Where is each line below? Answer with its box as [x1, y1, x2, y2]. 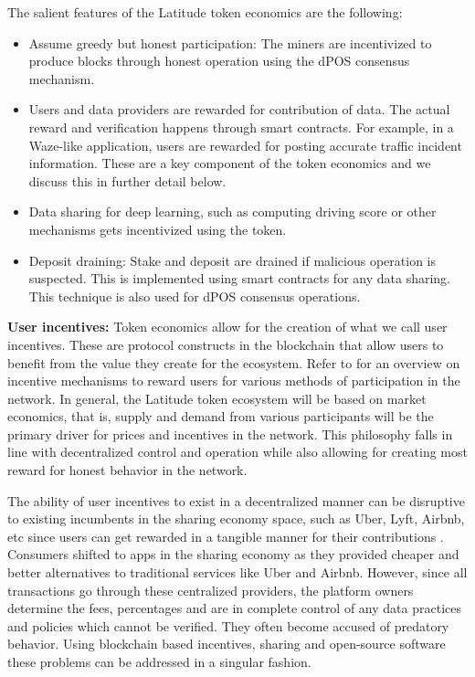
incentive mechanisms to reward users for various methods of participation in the [7, 371, 460, 390]
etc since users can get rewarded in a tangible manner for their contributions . [7, 526, 444, 545]
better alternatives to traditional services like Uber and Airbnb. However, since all [7, 563, 468, 582]
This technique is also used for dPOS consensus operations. [28, 286, 361, 305]
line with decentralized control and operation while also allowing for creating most [7, 442, 468, 461]
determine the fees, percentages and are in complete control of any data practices [7, 598, 461, 618]
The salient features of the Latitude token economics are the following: [7, 3, 403, 21]
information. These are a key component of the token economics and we [28, 153, 431, 173]
